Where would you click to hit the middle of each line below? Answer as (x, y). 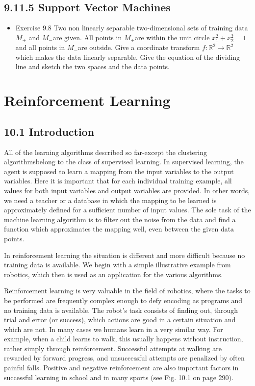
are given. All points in (87, 37)
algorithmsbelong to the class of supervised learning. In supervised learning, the (124, 162)
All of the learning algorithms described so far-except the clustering (105, 152)
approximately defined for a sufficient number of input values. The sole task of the (127, 210)
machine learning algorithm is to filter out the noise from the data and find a (120, 219)
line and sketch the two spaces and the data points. (92, 66)
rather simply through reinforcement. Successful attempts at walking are (113, 348)
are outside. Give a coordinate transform (139, 47)
